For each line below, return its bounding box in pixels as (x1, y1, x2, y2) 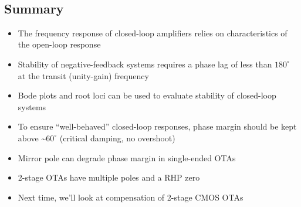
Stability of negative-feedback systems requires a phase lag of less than (18, 57, 272, 70)
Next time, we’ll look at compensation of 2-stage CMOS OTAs (18, 191, 243, 203)
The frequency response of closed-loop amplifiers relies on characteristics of (18, 26, 288, 39)
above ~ (18, 131, 46, 144)
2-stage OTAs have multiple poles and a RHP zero (18, 171, 200, 184)
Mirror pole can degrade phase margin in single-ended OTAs (18, 151, 236, 164)
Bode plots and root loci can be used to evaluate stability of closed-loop (18, 89, 276, 101)
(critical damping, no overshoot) (59, 131, 175, 144)
